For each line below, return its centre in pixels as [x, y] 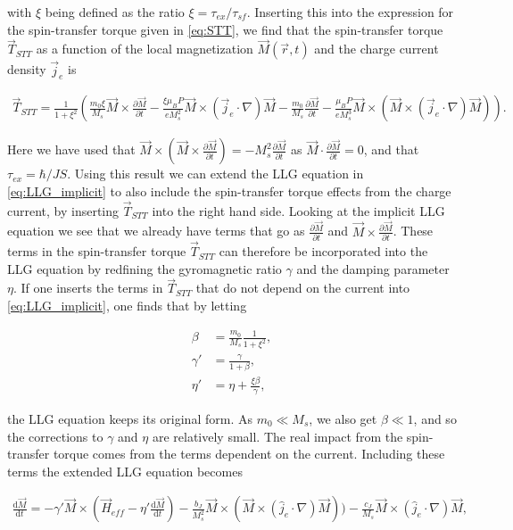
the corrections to [55, 436]
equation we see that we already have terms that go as [156, 231]
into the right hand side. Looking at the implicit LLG [298, 210]
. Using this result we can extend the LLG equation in [215, 174]
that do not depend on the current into [303, 288]
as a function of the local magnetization [145, 49]
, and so [435, 418]
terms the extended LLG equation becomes [125, 471]
